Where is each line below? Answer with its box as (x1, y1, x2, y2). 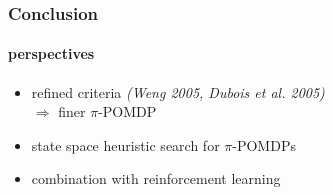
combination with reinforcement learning (31, 168, 281, 189)
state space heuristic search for (31, 134, 220, 155)
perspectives (8, 43, 95, 64)
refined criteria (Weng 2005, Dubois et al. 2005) (31, 81, 325, 102)
